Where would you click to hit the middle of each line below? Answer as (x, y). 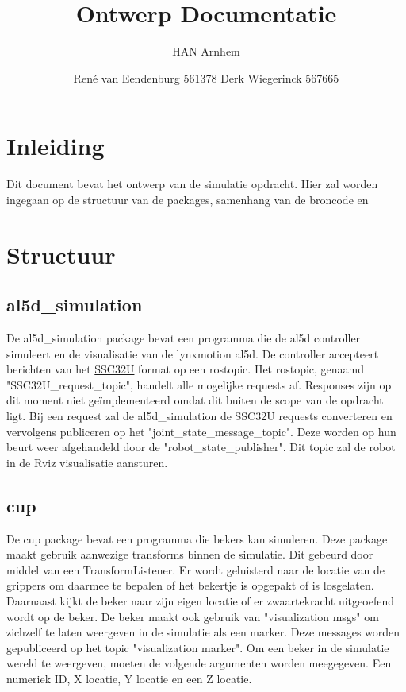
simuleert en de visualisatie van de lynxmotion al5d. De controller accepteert (193, 353)
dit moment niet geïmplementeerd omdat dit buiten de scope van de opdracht (195, 400)
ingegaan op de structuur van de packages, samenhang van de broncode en (188, 199)
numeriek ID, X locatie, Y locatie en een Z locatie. (129, 678)
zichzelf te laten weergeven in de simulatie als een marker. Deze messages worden (203, 632)
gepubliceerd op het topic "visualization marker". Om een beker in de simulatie (198, 647)
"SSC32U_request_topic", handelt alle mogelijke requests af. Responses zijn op (199, 384)
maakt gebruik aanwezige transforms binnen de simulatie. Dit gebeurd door (190, 554)
